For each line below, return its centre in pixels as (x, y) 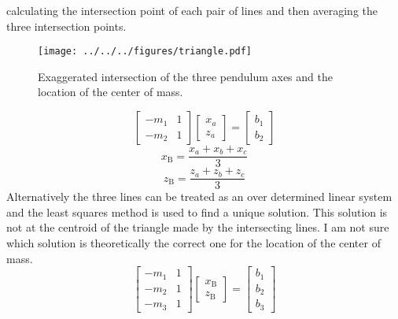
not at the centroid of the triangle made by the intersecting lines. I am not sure (198, 227)
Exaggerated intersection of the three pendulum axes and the (185, 76)
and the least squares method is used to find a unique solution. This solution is (197, 211)
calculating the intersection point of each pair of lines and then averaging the (192, 10)
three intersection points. (66, 26)
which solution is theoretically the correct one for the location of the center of (193, 242)
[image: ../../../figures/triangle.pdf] (145, 52)
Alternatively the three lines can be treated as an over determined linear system (199, 197)
